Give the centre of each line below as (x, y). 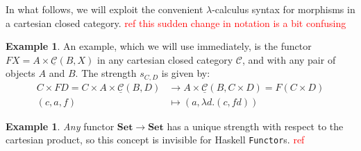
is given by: (186, 73)
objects (20, 73)
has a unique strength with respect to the (255, 126)
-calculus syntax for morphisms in (284, 9)
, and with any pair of (289, 59)
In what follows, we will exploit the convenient (104, 9)
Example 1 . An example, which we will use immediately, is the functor (159, 46)
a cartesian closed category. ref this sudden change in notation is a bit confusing (176, 23)
